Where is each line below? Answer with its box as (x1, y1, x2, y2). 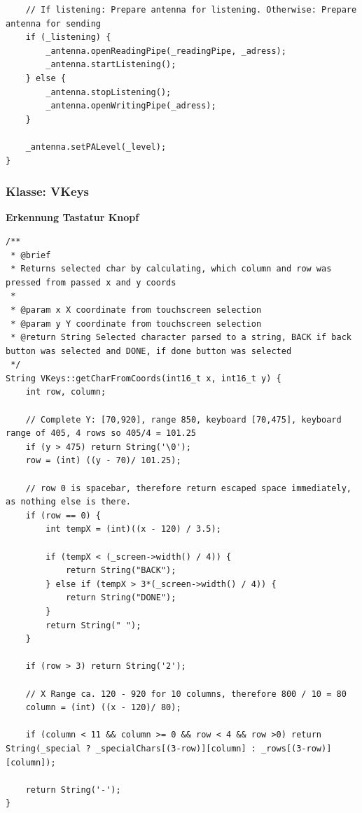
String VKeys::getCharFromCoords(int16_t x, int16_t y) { (6, 373, 281, 383)
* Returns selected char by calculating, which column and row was (11, 264, 332, 274)
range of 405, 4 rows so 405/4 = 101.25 (6, 428, 197, 439)
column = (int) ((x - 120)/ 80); (25, 702, 181, 713)
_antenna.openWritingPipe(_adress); (46, 101, 216, 111)
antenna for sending (6, 18, 102, 29)
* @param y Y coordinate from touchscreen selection (11, 318, 262, 329)
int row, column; (25, 387, 106, 397)
